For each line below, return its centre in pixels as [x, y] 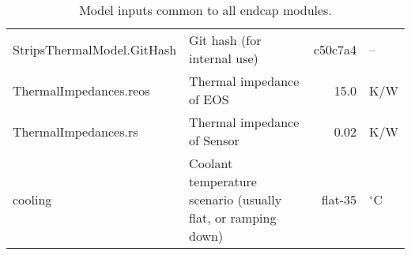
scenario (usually [236, 199]
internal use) [224, 58]
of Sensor [214, 140]
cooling [32, 199]
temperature [223, 181]
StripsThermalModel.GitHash [95, 49]
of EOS [209, 99]
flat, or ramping [233, 217]
